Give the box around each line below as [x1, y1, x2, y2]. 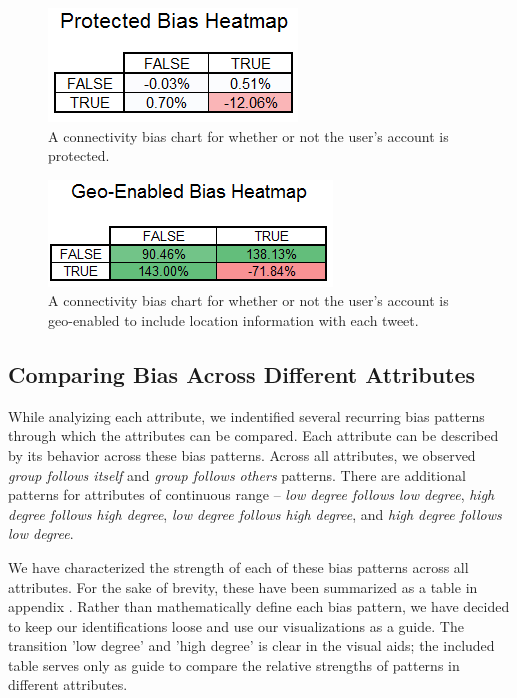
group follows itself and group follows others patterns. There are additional [8, 464, 466, 485]
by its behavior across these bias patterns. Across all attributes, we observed [8, 444, 476, 465]
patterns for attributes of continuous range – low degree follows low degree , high [8, 484, 495, 505]
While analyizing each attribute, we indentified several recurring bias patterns [8, 405, 485, 426]
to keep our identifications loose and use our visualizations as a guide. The [8, 615, 464, 636]
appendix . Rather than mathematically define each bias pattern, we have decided [8, 596, 510, 617]
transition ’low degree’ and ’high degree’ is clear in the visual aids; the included [8, 635, 495, 656]
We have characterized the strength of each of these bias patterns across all [8, 556, 469, 577]
